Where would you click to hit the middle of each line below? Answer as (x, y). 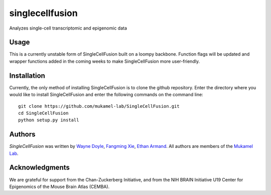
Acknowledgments (40, 168)
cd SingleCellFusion (43, 113)
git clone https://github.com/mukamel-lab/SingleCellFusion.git (99, 106)
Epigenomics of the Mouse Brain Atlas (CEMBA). (59, 186)
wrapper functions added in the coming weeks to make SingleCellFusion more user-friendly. (105, 61)
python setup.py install (49, 120)
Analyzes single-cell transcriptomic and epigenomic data (68, 28)
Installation (27, 75)
